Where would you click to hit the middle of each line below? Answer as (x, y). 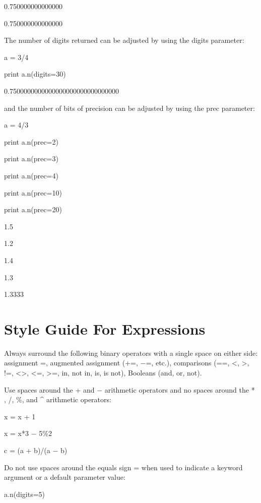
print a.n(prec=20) (33, 209)
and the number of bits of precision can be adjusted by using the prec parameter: (129, 108)
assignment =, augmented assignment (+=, (71, 363)
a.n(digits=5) (24, 494)
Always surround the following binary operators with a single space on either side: (131, 353)
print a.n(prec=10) (33, 192)
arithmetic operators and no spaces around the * (180, 389)
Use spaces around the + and (49, 389)
